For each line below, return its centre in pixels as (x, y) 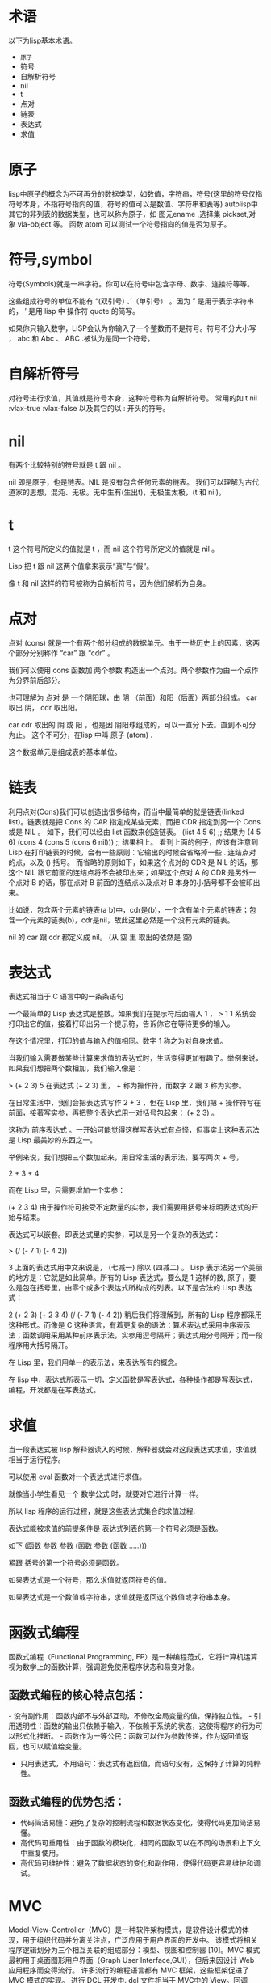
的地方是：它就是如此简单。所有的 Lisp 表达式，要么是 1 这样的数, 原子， (129, 1278)
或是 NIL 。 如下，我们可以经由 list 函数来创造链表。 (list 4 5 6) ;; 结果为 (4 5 (135, 832)
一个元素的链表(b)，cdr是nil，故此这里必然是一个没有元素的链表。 (125, 920)
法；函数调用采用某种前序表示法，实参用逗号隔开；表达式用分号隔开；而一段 (135, 1335)
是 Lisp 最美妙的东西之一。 (53, 1140)
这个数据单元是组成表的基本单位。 (65, 752)
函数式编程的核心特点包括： (77, 1695)
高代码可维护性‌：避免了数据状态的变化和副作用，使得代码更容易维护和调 (140, 1862)
